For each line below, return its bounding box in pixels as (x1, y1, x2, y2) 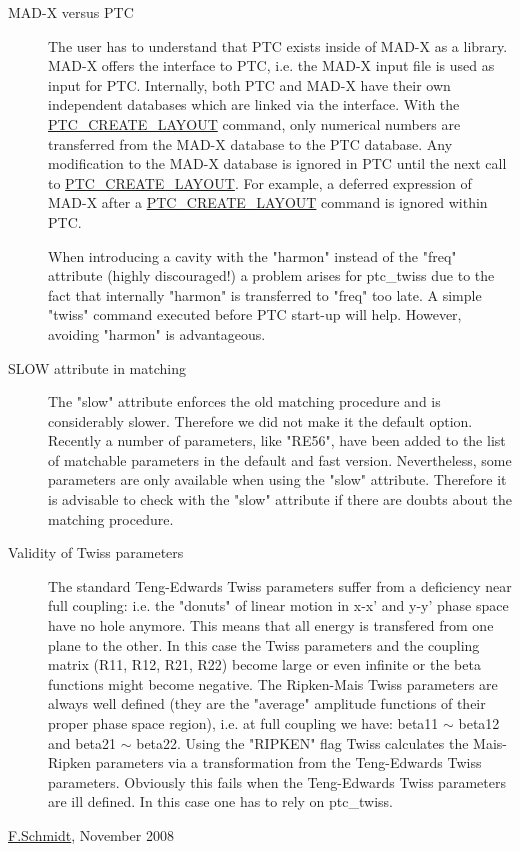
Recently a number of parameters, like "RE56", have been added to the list (48, 430, 506, 451)
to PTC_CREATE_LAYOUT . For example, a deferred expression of (48, 172, 472, 193)
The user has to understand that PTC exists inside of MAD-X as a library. (48, 35, 508, 56)
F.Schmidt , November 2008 (8, 824, 174, 845)
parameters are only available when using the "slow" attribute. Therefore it (48, 469, 507, 490)
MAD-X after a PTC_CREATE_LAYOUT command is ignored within (48, 192, 488, 213)
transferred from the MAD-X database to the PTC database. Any (48, 133, 453, 154)
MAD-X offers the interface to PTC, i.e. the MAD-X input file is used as (48, 55, 495, 76)
